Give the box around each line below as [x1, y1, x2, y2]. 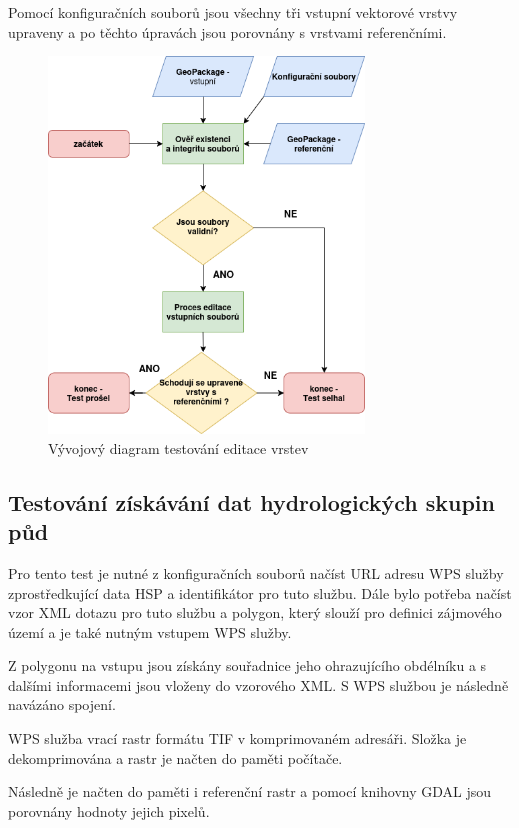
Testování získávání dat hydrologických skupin [8, 486, 495, 517]
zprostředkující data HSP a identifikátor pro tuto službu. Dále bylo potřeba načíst [8, 582, 512, 603]
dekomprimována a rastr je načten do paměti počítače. [8, 747, 343, 768]
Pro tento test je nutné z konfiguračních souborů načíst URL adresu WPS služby [8, 562, 504, 583]
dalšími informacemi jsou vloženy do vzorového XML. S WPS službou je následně [8, 674, 509, 695]
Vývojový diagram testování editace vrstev [48, 437, 309, 458]
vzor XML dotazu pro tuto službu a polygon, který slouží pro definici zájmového [8, 602, 502, 623]
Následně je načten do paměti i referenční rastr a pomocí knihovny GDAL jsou [8, 781, 492, 802]
